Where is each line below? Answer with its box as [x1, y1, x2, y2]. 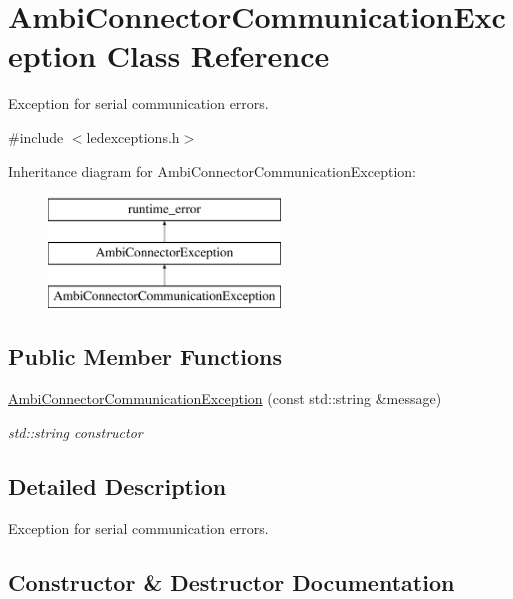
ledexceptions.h [86, 126, 180, 147]
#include [8, 126, 64, 147]
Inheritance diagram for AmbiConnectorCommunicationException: [8, 160, 416, 181]
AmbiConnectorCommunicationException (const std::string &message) [8, 388, 442, 409]
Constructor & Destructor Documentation [8, 566, 455, 597]
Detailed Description [8, 470, 227, 501]
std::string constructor [8, 421, 143, 442]
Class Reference [106, 35, 330, 76]
